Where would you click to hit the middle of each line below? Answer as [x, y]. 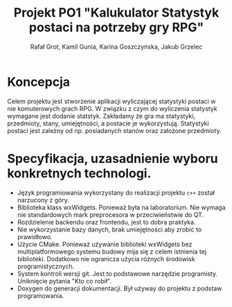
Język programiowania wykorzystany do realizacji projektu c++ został [116, 193]
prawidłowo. [35, 236]
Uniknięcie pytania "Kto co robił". [64, 281]
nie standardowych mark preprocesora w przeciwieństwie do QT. [110, 214]
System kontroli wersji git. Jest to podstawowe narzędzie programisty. [117, 273]
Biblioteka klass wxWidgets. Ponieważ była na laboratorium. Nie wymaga [121, 207]
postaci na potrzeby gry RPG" [116, 27]
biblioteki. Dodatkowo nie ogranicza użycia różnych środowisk [106, 258]
